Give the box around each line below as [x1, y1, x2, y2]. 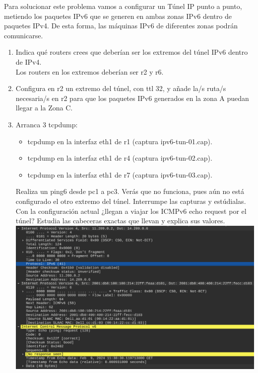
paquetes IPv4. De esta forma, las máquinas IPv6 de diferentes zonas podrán [4, 20, 238, 31]
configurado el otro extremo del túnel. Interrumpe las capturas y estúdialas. [15, 195, 246, 206]
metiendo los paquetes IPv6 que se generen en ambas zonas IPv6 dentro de [4, 10, 232, 21]
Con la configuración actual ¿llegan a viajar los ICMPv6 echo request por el [15, 205, 247, 216]
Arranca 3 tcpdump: [15, 119, 78, 129]
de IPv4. [15, 56, 42, 67]
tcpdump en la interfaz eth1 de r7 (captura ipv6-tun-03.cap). [27, 169, 212, 180]
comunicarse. [4, 30, 43, 40]
